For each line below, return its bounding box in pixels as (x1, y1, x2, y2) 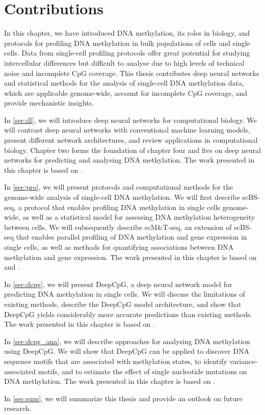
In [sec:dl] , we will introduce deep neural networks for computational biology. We (4, 114, 257, 125)
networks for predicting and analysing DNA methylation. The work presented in (4, 154, 255, 165)
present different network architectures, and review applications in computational (4, 135, 258, 145)
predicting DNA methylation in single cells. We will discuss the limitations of (4, 289, 245, 299)
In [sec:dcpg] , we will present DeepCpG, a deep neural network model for (4, 278, 232, 289)
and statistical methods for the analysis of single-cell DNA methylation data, (4, 77, 244, 88)
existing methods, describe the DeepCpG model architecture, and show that (4, 298, 242, 309)
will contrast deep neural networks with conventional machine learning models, (4, 124, 250, 135)
